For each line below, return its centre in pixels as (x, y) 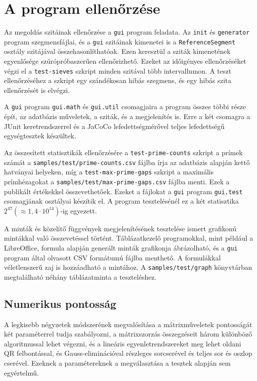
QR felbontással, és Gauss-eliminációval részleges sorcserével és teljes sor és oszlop (128, 353)
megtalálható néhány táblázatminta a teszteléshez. (80, 276)
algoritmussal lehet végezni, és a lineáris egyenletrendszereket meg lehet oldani (123, 343)
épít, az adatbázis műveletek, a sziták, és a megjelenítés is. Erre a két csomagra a (127, 116)
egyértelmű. (21, 372)
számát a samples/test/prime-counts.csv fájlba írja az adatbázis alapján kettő (127, 162)
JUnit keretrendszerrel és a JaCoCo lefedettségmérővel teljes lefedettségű (114, 126)
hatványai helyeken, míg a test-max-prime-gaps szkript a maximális (109, 172)
